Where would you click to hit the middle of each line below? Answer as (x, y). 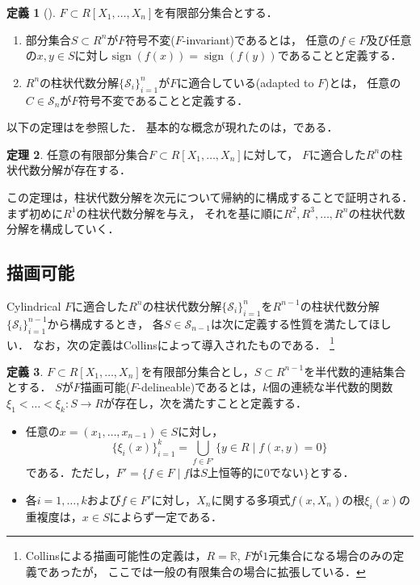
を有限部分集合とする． (216, 12)
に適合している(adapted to (246, 82)
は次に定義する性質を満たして (290, 323)
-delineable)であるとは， (200, 387)
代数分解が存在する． (74, 170)
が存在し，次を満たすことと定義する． (206, 402)
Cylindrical (34, 305)
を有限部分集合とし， (197, 371)
